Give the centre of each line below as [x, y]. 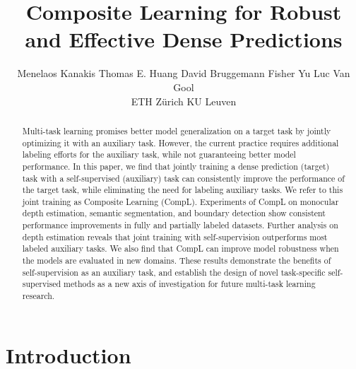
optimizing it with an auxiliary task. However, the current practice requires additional [180, 142]
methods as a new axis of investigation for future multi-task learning [190, 284]
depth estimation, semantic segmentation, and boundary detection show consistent [174, 213]
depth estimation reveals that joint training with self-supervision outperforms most [175, 236]
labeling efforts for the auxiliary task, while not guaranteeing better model [159, 154]
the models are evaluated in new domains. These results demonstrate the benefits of [177, 260]
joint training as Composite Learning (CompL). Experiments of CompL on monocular [180, 201]
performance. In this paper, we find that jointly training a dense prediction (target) [176, 166]
